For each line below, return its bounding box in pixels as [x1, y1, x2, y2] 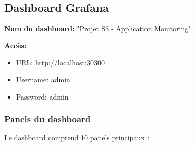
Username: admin [16, 74, 70, 84]
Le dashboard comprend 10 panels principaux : [4, 132, 150, 143]
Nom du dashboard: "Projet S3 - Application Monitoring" [4, 23, 191, 34]
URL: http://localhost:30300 [16, 57, 105, 68]
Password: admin [16, 91, 69, 102]
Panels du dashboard [4, 113, 91, 125]
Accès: [4, 40, 27, 51]
